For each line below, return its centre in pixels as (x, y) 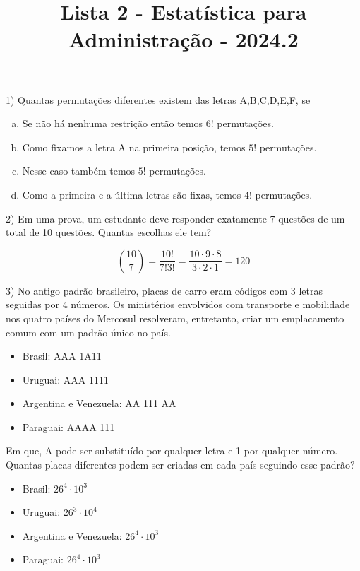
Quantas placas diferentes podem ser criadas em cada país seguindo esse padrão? (180, 465)
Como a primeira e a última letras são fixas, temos (132, 194)
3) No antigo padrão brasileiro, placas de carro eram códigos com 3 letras (164, 290)
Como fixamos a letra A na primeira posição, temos (134, 147)
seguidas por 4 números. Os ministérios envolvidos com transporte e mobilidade (178, 304)
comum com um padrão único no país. (88, 332)
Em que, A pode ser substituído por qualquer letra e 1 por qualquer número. (172, 451)
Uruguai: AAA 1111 (65, 379)
